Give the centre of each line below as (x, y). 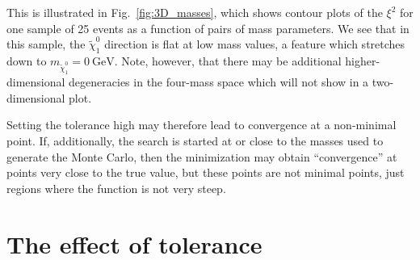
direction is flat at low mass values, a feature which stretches (255, 44)
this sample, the (46, 44)
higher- (363, 60)
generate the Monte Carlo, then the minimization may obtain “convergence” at (202, 156)
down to (27, 60)
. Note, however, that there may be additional (228, 60)
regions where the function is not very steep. (116, 188)
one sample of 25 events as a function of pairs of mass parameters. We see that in (208, 28)
